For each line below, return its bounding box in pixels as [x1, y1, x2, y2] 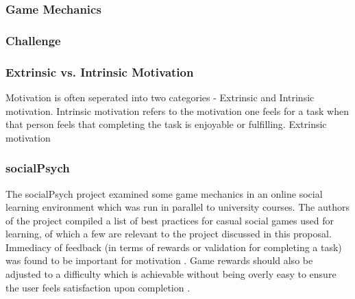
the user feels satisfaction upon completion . [5, 280, 191, 294]
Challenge [5, 31, 61, 49]
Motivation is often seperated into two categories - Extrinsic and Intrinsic [5, 90, 315, 104]
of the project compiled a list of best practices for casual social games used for [5, 213, 334, 227]
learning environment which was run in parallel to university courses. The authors [5, 200, 350, 214]
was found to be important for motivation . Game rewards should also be [5, 253, 313, 268]
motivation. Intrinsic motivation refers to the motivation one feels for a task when [5, 103, 349, 118]
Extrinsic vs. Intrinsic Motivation [5, 63, 194, 80]
